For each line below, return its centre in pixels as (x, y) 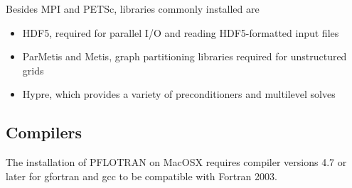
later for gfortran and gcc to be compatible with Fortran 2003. (142, 176)
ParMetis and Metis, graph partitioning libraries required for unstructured (185, 56)
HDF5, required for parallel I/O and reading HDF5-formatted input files (181, 32)
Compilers (44, 132)
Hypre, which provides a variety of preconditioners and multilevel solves (179, 94)
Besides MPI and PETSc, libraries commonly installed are (133, 9)
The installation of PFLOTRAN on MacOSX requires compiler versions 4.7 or (176, 162)
